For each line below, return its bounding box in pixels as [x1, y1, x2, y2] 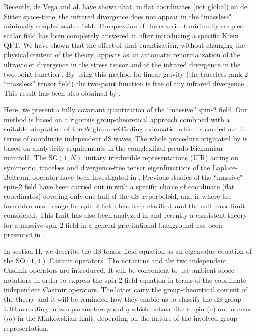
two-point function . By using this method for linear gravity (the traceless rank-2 [4, 69, 248, 79]
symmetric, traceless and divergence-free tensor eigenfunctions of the [4, 162, 210, 172]
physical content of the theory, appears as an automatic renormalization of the [4, 49, 240, 59]
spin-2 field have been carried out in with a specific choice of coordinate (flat [4, 181, 235, 191]
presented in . [4, 229, 45, 239]
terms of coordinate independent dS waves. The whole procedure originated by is [4, 133, 248, 143]
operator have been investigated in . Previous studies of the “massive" [32, 172, 243, 182]
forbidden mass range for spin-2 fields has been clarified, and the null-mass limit [4, 200, 245, 210]
